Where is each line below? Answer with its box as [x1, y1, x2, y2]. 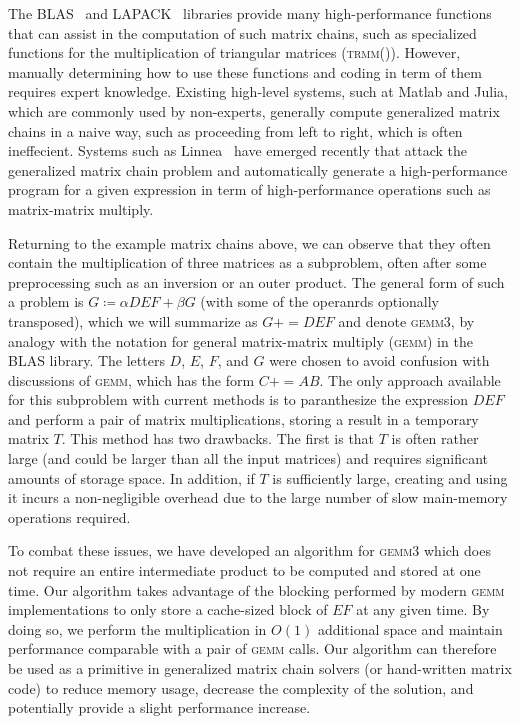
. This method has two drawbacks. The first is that [61, 428, 375, 449]
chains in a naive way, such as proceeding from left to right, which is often [8, 120, 463, 141]
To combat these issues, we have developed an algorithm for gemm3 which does [8, 540, 491, 561]
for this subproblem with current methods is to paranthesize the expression [8, 389, 469, 410]
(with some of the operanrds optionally [200, 291, 439, 312]
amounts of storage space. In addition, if [8, 467, 255, 488]
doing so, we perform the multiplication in [8, 618, 267, 639]
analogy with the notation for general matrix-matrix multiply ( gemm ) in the [8, 330, 473, 351]
